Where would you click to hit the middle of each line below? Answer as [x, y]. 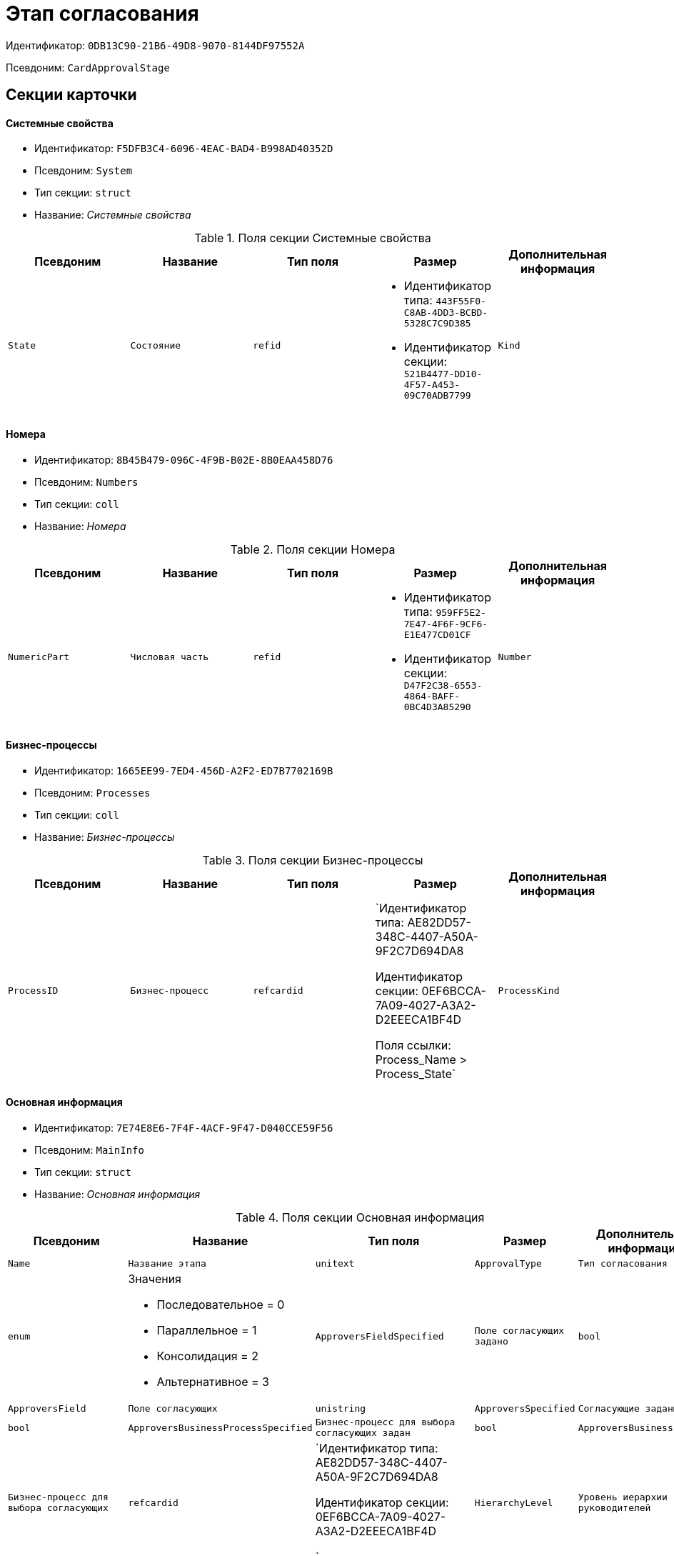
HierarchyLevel [514, 1502]
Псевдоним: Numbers [86, 482]
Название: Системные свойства [113, 215]
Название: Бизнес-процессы [105, 837]
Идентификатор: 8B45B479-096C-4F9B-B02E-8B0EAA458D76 [184, 459]
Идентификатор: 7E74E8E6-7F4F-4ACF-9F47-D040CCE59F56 [184, 1128]
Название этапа [167, 1264]
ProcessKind [529, 991]
